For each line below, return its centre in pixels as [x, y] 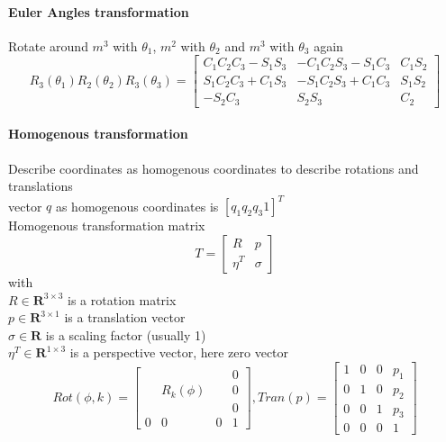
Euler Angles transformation [99, 11]
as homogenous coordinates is [137, 206]
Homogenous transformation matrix [107, 226]
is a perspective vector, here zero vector [179, 352]
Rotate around [48, 45]
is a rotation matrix [122, 299]
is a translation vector [125, 317]
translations [41, 186]
